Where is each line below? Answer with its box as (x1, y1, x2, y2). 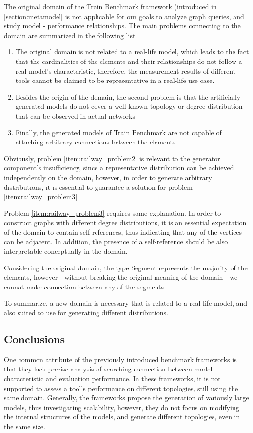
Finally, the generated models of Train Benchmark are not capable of (15, 127, 222, 137)
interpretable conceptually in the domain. (4, 246, 128, 256)
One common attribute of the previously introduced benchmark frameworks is (4, 354, 237, 364)
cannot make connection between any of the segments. (4, 281, 166, 291)
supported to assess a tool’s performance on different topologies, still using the (4, 383, 238, 393)
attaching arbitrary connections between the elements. (15, 137, 177, 147)
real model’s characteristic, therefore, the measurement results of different (15, 65, 236, 76)
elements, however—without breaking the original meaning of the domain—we (4, 272, 238, 282)
